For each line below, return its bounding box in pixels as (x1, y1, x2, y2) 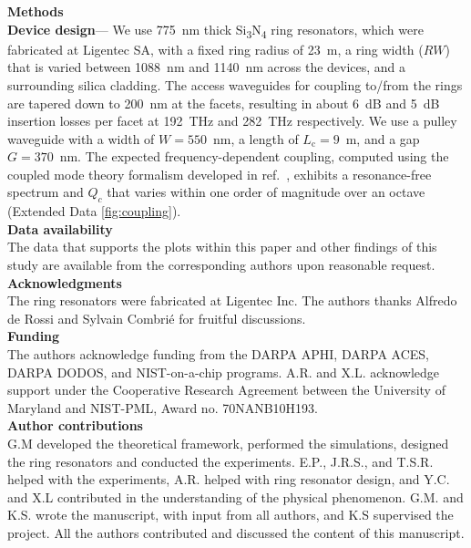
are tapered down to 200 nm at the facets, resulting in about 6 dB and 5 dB (7, 93, 440, 112)
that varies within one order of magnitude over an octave (107, 182, 425, 202)
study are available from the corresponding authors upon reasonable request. (7, 255, 435, 274)
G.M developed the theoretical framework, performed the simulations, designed (7, 433, 449, 452)
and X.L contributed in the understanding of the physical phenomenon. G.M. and (7, 487, 464, 506)
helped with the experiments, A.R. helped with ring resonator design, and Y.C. (7, 470, 450, 489)
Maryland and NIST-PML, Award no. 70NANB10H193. (7, 398, 318, 417)
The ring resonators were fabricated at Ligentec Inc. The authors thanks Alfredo (7, 291, 457, 310)
